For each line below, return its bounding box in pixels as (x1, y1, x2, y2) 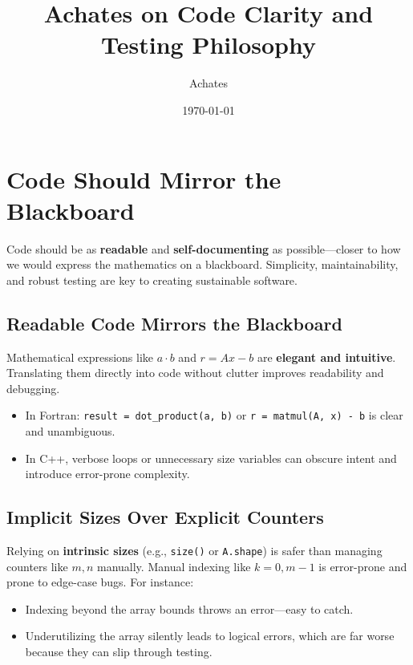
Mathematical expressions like (6, 348, 154, 365)
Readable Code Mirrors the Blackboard (6, 310, 342, 335)
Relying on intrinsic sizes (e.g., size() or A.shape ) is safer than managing (6, 542, 383, 559)
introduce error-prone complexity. (25, 465, 190, 482)
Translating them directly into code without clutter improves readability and (6, 364, 384, 381)
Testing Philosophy (101, 28, 316, 61)
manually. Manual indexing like (96, 558, 251, 574)
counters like (6, 558, 68, 574)
